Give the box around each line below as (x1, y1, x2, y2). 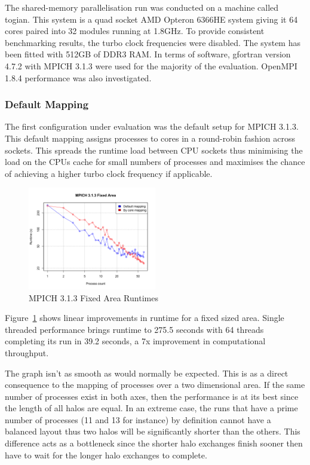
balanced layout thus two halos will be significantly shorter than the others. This (5, 425, 300, 438)
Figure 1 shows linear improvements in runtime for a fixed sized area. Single (5, 311, 284, 324)
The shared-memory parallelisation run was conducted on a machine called (5, 1, 279, 13)
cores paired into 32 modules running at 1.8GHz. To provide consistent (5, 25, 265, 37)
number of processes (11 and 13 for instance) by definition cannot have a (5, 413, 271, 426)
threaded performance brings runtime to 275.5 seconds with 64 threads (5, 323, 264, 335)
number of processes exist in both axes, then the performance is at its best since (5, 390, 299, 402)
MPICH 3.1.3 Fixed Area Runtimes (29, 291, 158, 304)
